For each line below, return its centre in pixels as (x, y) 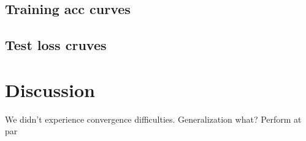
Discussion (50, 89)
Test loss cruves (56, 45)
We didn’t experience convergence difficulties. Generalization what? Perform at (153, 119)
